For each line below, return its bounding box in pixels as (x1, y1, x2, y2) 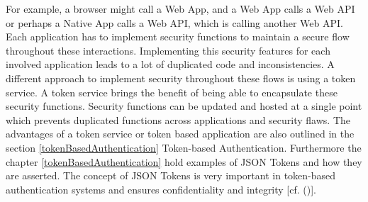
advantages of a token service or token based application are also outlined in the (6, 126, 355, 141)
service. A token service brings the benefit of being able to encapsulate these (6, 84, 338, 99)
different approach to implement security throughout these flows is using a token (6, 70, 356, 85)
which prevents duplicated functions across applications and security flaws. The (6, 112, 350, 127)
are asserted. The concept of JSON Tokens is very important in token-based (6, 168, 336, 183)
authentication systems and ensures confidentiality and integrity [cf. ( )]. (6, 181, 316, 196)
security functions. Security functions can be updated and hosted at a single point (6, 99, 362, 113)
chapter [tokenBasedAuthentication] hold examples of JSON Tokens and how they (6, 154, 362, 169)
